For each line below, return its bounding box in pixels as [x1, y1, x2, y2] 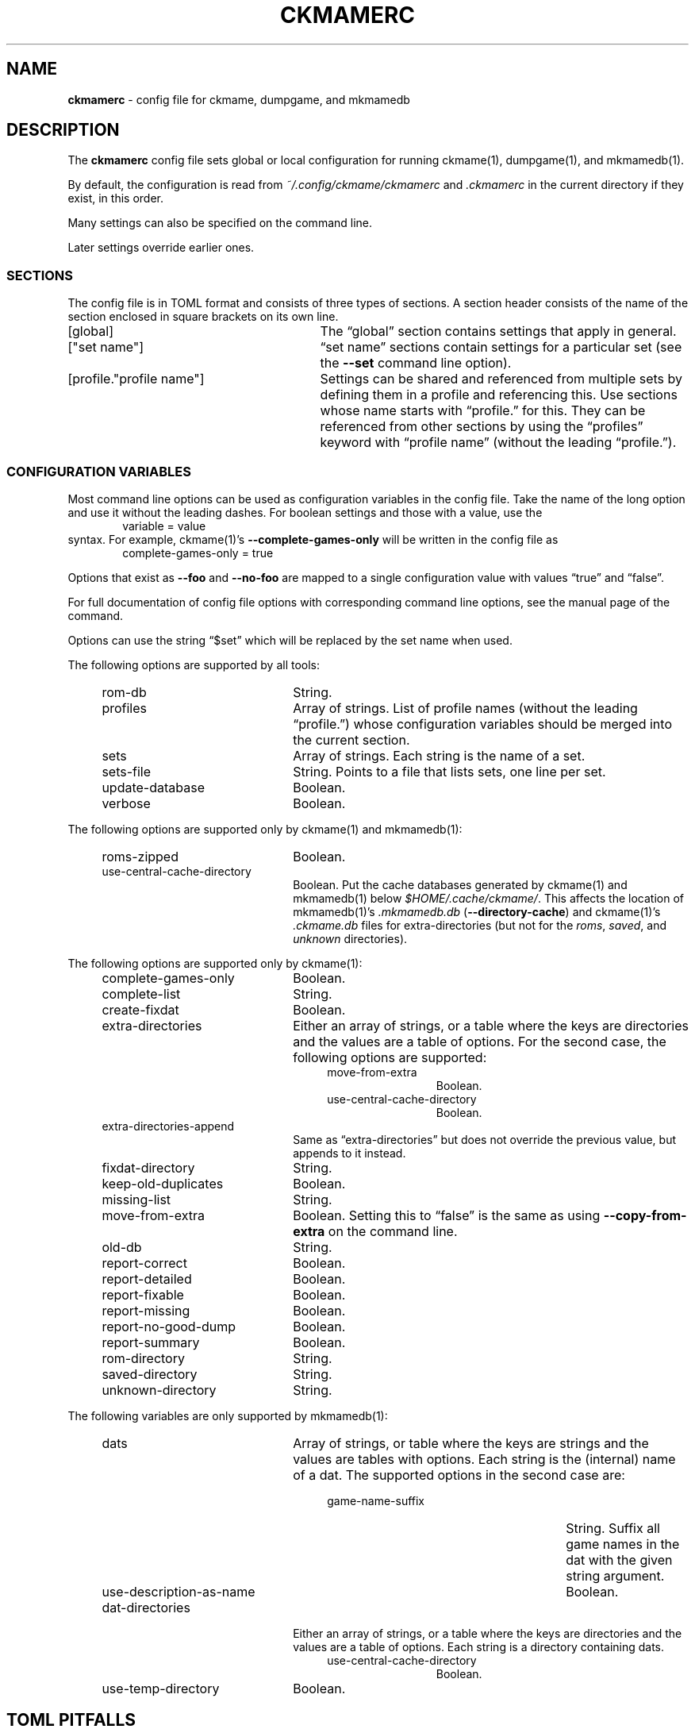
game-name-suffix [327, 1493, 425, 1508]
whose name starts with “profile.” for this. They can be [320, 402, 646, 419]
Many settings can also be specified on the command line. [67, 216, 373, 230]
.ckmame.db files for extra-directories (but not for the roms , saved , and [293, 918, 667, 932]
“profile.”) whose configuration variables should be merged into [293, 715, 672, 732]
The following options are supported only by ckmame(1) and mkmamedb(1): [67, 822, 463, 836]
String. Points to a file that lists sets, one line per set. [293, 763, 606, 780]
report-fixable [102, 1286, 184, 1303]
